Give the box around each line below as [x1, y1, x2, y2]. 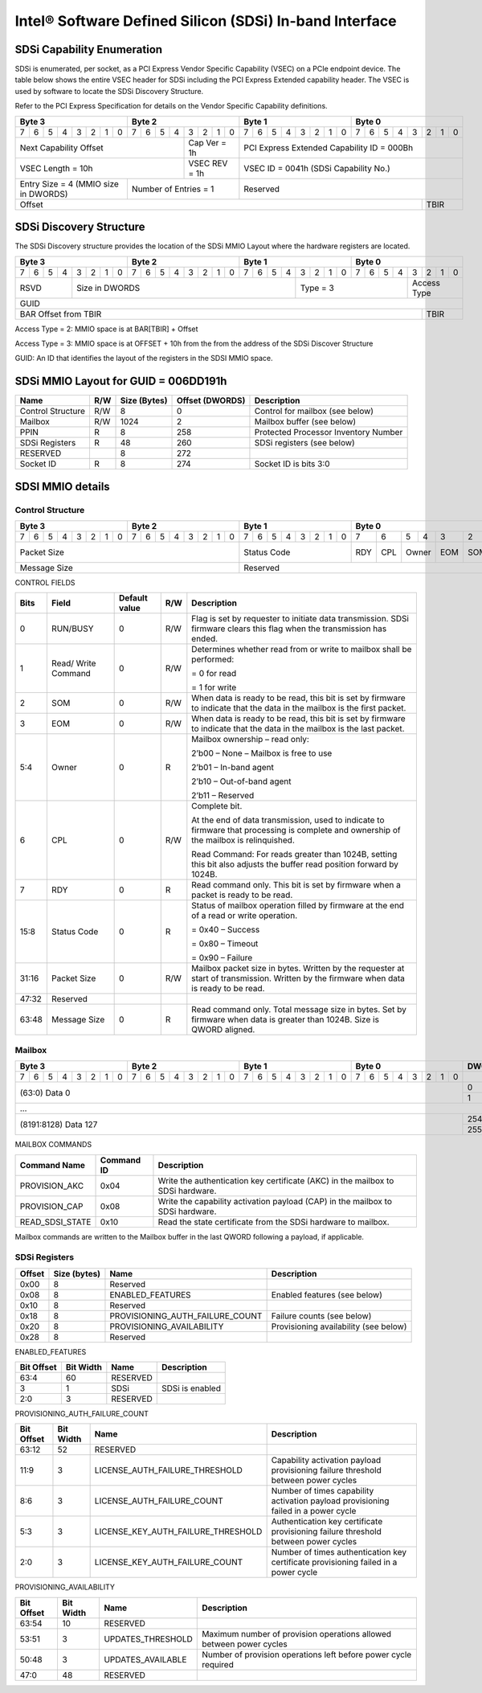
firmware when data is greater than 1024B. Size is [191, 1014, 379, 1025]
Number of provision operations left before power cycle [202, 1649, 412, 1660]
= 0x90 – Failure [191, 953, 253, 964]
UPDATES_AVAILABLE [104, 1654, 187, 1665]
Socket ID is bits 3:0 [254, 458, 330, 469]
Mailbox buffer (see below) [254, 416, 357, 428]
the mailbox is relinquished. [191, 834, 295, 846]
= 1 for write [191, 682, 237, 693]
